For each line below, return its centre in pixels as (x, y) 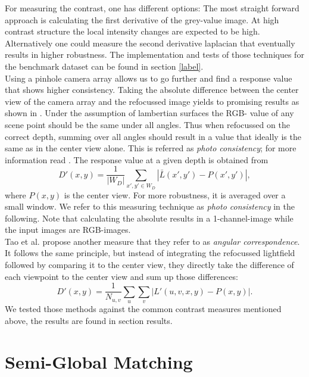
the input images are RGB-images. (68, 230)
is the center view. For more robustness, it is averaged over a (175, 194)
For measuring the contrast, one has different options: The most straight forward (152, 8)
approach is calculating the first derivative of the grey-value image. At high (142, 19)
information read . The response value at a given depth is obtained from (137, 159)
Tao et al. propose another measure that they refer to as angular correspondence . (152, 241)
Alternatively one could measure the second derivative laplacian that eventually (150, 43)
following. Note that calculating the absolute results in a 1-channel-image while (149, 218)
